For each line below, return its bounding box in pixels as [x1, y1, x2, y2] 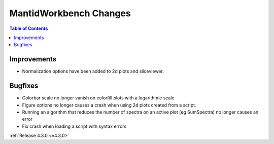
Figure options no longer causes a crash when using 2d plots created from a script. [22, 102, 196, 108]
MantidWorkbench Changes [9, 8, 131, 19]
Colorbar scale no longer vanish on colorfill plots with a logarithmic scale [22, 95, 175, 101]
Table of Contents [9, 25, 48, 31]
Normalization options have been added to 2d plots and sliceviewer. [22, 68, 164, 75]
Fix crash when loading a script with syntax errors [22, 123, 127, 129]
